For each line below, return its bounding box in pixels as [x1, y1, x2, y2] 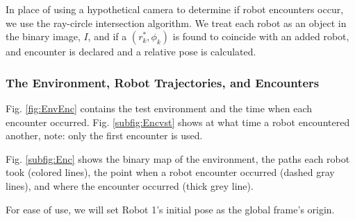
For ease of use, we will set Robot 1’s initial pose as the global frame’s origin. [6, 202, 335, 216]
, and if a [88, 29, 127, 44]
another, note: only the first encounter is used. [6, 128, 203, 143]
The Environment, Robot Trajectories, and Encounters [6, 73, 320, 91]
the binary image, [6, 29, 81, 44]
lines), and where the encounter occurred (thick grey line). [6, 178, 254, 193]
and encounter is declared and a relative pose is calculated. [6, 44, 256, 59]
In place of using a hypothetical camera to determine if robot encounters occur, [6, 2, 344, 16]
